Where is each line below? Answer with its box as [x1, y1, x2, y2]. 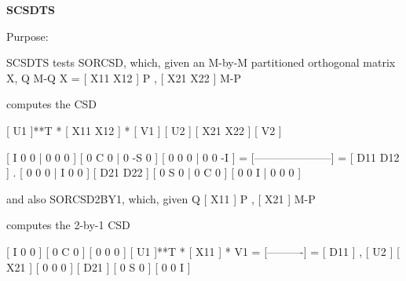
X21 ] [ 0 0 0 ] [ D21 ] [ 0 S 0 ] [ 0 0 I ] [6, 258, 191, 275]
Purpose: [6, 27, 49, 44]
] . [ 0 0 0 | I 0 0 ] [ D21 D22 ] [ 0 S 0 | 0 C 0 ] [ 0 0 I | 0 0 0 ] [6, 164, 302, 181]
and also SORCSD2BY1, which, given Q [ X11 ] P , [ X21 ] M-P [6, 190, 316, 206]
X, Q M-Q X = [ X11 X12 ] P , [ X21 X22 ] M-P [6, 69, 242, 86]
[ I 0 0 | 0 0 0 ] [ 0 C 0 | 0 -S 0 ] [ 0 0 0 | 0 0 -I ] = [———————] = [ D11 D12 [6, 148, 400, 165]
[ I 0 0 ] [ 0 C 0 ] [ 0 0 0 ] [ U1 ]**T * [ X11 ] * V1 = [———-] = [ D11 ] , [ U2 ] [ [6, 243, 400, 259]
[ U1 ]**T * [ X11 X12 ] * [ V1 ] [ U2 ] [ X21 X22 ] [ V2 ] [6, 122, 282, 138]
